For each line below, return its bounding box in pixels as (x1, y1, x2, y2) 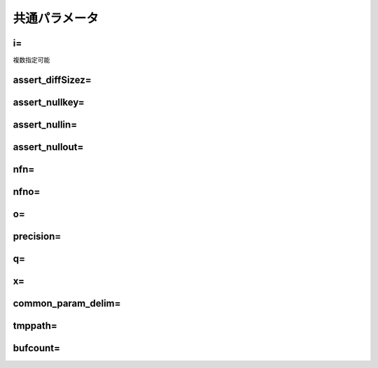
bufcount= (13, 342, 61, 354)
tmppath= (13, 320, 57, 332)
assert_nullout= (13, 141, 84, 153)
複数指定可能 (13, 56, 50, 64)
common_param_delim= (13, 298, 122, 310)
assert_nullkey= (13, 96, 85, 108)
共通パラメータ (13, 11, 99, 26)
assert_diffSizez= (13, 74, 92, 86)
